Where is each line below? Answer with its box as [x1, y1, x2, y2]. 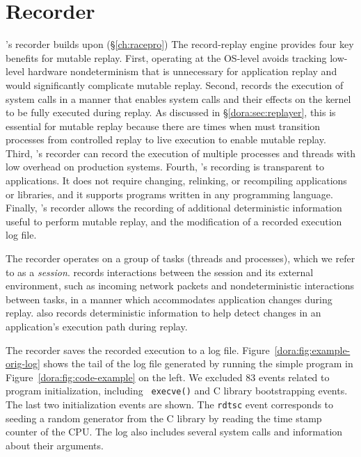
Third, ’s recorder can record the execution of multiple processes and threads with [6, 145, 356, 160]
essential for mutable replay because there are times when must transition [6, 118, 321, 133]
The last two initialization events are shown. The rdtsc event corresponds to [6, 397, 334, 412]
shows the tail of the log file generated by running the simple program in [43, 356, 353, 371]
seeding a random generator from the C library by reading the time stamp [6, 410, 322, 425]
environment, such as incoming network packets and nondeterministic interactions [6, 278, 355, 293]
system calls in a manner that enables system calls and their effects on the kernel [6, 91, 351, 106]
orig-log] [6, 356, 40, 371]
